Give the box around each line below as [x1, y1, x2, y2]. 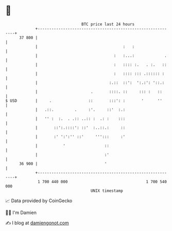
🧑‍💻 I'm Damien [5, 209, 37, 216]
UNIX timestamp [90, 188, 124, 193]
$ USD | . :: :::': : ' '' [5, 98, 162, 103]
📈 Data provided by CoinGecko [5, 198, 73, 204]
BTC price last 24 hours [81, 22, 135, 27]
